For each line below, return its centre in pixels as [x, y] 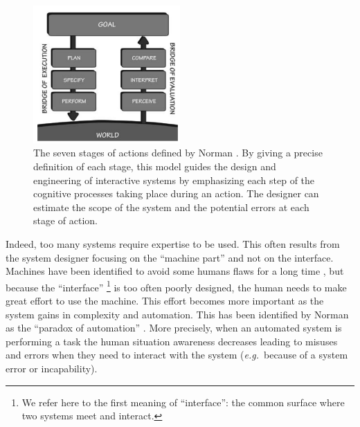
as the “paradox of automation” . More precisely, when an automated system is [174, 328]
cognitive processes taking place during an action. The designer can [176, 193]
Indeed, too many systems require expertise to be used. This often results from [173, 243]
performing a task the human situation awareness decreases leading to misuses [172, 341]
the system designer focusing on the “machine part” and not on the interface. [170, 257]
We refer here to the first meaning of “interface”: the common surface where [183, 402]
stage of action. [66, 220]
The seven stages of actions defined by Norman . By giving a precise [178, 153]
